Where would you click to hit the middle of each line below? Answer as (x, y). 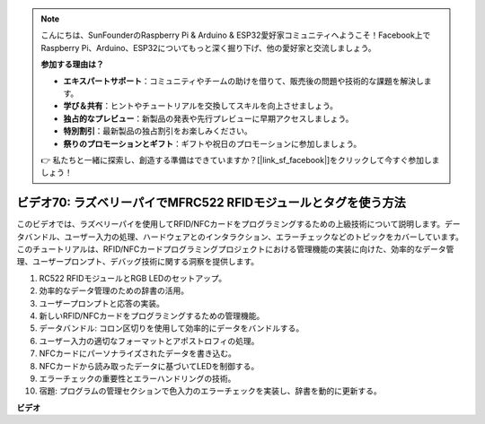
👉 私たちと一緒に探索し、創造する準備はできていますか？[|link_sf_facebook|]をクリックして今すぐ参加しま (240, 160)
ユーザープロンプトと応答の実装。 (102, 303)
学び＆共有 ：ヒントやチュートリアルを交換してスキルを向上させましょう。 (201, 106)
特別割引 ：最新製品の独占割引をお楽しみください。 (158, 131)
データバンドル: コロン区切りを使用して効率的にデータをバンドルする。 (172, 328)
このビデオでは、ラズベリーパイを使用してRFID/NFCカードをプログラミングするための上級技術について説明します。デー (239, 224)
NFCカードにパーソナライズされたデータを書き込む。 (138, 353)
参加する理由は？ (72, 65)
